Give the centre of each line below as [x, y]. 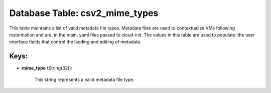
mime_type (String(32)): [47, 68]
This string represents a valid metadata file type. [85, 79]
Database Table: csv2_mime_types [84, 13]
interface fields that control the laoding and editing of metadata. [75, 42]
